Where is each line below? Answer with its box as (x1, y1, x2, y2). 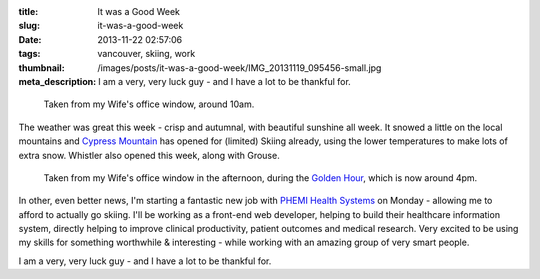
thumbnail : (18, 61, 65, 74)
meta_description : (18, 75, 97, 87)
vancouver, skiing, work (97, 48, 196, 60)
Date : (18, 33, 42, 45)
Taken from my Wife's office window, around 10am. (43, 98, 255, 110)
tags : (18, 48, 41, 60)
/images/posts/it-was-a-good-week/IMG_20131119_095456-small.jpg (97, 61, 382, 74)
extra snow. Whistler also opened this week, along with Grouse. (18, 149, 280, 161)
